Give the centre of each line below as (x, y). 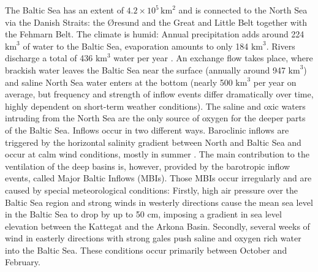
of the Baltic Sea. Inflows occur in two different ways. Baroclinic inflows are (147, 130)
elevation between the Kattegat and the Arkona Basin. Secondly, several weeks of (157, 226)
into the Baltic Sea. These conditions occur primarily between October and (146, 250)
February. (23, 262)
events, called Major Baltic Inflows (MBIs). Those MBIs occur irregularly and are (158, 178)
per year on (275, 82)
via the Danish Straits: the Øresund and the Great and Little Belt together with (156, 22)
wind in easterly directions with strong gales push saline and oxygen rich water (153, 238)
